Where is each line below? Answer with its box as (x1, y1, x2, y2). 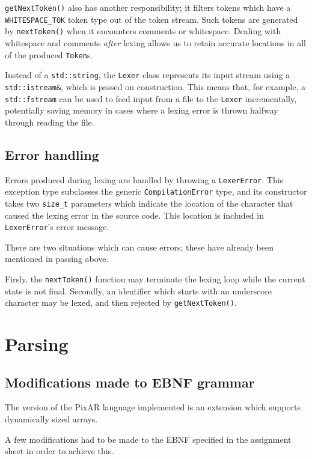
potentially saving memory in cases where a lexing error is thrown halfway (5, 104, 278, 117)
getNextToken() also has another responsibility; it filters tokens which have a (5, 1, 291, 13)
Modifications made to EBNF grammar (5, 372, 255, 391)
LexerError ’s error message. (5, 220, 109, 233)
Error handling (5, 145, 99, 163)
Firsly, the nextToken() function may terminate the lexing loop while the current (5, 272, 305, 285)
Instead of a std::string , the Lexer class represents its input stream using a (5, 68, 290, 81)
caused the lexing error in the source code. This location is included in (5, 208, 264, 221)
